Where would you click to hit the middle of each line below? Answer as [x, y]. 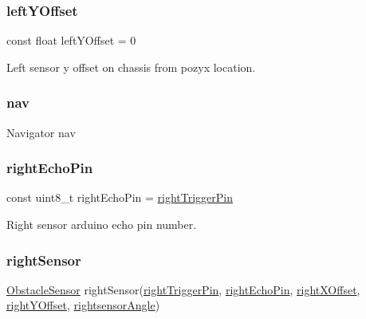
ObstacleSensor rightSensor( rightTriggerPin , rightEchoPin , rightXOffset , [183, 289]
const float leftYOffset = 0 [71, 40]
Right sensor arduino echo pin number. [102, 224]
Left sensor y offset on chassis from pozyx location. [131, 67]
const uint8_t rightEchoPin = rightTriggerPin [120, 197]
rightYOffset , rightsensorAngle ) [83, 305]
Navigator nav [41, 132]
